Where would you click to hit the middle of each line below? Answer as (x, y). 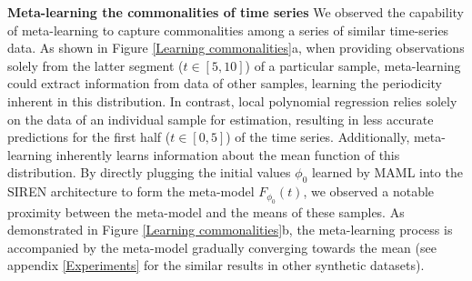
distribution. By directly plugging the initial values (149, 172)
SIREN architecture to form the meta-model (131, 191)
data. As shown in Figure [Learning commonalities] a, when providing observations (236, 48)
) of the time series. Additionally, (318, 137)
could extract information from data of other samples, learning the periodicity (225, 83)
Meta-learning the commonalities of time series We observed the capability (236, 12)
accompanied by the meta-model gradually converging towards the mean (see (222, 247)
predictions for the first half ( (89, 137)
